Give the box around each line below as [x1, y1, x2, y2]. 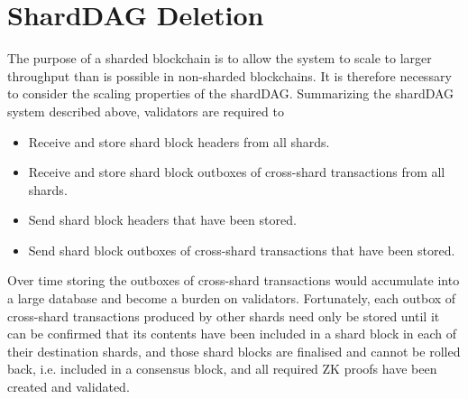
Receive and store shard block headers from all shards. [28, 132, 330, 151]
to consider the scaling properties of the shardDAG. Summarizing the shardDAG [7, 84, 454, 103]
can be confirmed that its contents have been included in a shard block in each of [7, 324, 457, 343]
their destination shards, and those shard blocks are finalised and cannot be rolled [7, 341, 461, 360]
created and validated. [7, 377, 130, 396]
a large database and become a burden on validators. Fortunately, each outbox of [7, 289, 456, 308]
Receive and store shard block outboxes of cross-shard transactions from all [28, 162, 445, 181]
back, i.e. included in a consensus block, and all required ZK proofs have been [7, 359, 437, 378]
